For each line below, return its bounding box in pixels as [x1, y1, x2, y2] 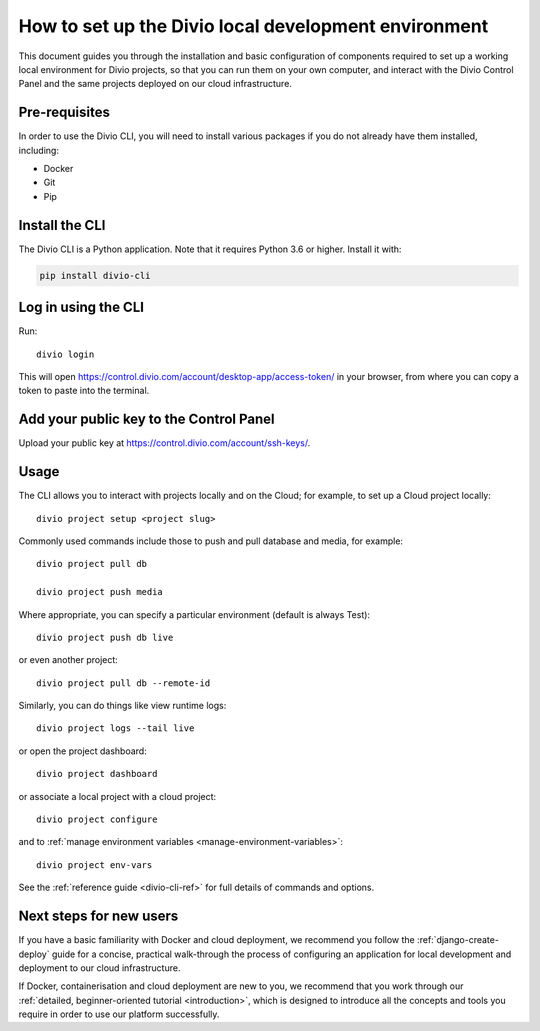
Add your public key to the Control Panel [18, 411, 275, 428]
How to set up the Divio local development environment [18, 15, 489, 37]
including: [18, 144, 60, 156]
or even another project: [18, 654, 119, 666]
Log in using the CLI [18, 299, 145, 316]
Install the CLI [18, 216, 106, 234]
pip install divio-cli [39, 270, 151, 281]
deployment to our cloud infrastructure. [18, 961, 181, 974]
